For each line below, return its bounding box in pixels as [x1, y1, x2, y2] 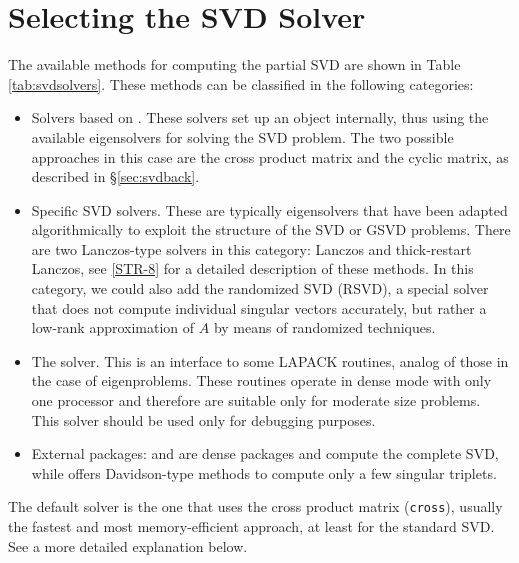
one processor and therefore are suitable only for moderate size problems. [31, 390, 481, 411]
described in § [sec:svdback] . [31, 166, 200, 187]
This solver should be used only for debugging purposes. [31, 409, 376, 430]
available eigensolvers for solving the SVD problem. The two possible [31, 126, 454, 147]
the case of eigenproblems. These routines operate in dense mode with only [31, 370, 492, 391]
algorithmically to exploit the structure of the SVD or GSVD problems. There [31, 219, 511, 240]
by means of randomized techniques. [213, 317, 436, 338]
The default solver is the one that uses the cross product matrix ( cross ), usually [8, 496, 503, 517]
